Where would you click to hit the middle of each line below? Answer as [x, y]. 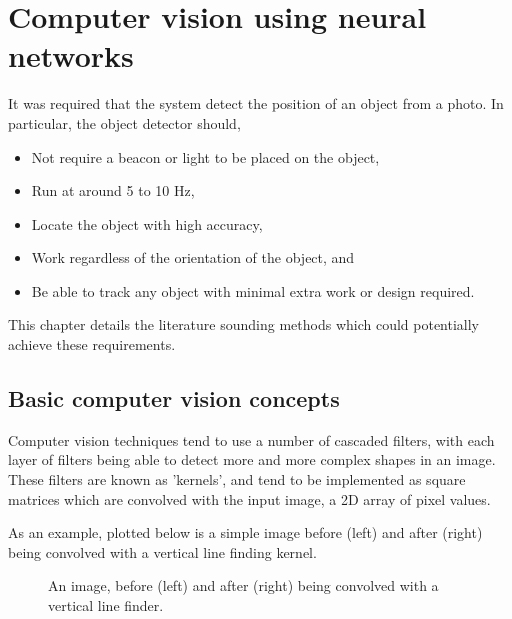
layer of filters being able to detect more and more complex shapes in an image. [252, 459]
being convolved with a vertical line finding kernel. [162, 551]
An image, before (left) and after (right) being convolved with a [243, 585]
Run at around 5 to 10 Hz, [113, 190]
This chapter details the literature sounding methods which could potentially [244, 324]
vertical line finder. [106, 605]
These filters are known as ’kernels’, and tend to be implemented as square [237, 479]
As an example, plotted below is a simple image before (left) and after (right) [245, 532]
